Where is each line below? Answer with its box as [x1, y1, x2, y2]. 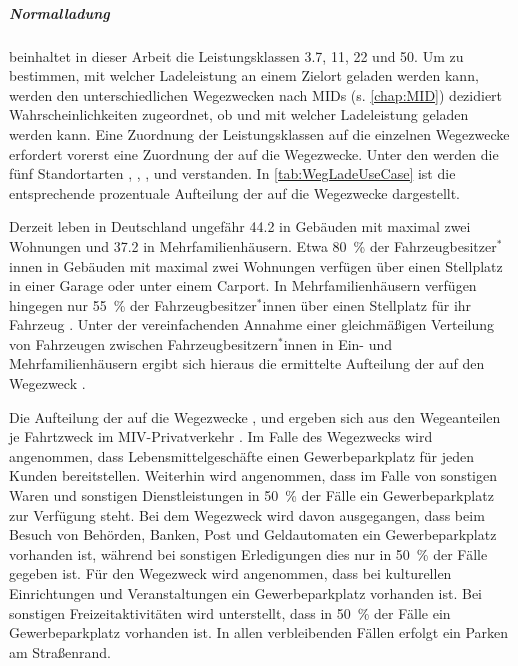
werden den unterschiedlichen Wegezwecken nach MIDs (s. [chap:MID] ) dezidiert [9, 84, 503, 105]
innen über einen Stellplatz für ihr [262, 294, 472, 315]
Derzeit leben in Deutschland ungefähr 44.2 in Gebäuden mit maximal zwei [9, 216, 471, 237]
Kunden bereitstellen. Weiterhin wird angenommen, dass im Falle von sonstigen [9, 465, 497, 486]
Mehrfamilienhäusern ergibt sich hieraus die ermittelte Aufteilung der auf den [9, 353, 485, 374]
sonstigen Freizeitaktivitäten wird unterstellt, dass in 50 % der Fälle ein [9, 602, 451, 623]
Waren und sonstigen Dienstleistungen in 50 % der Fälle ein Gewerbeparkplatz [9, 485, 494, 506]
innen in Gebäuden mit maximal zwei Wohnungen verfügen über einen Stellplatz [9, 255, 503, 276]
